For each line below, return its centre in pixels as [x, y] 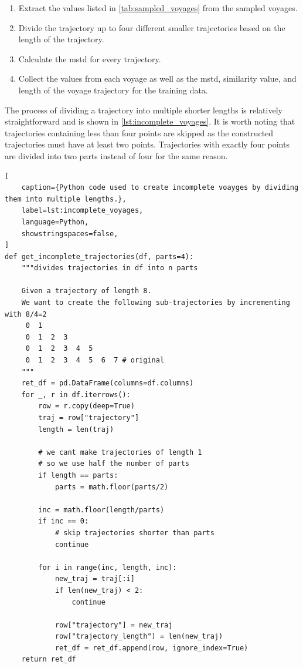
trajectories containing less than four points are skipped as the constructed [139, 132]
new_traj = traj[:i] [95, 579]
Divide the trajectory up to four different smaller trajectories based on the [152, 27]
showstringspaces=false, [70, 234]
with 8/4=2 [26, 314]
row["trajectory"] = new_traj [114, 625]
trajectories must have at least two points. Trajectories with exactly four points [147, 144]
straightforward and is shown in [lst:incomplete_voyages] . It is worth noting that [150, 121]
